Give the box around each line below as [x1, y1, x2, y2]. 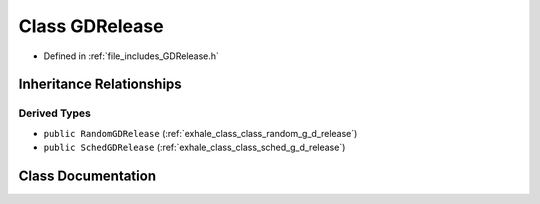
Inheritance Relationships [18, 76, 182, 93]
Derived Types [18, 106, 92, 120]
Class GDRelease [18, 15, 164, 37]
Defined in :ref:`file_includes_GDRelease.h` [43, 50, 220, 62]
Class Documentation [18, 167, 157, 184]
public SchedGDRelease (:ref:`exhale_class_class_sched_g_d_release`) [43, 141, 346, 154]
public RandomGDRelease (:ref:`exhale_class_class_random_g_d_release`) [43, 127, 358, 139]
